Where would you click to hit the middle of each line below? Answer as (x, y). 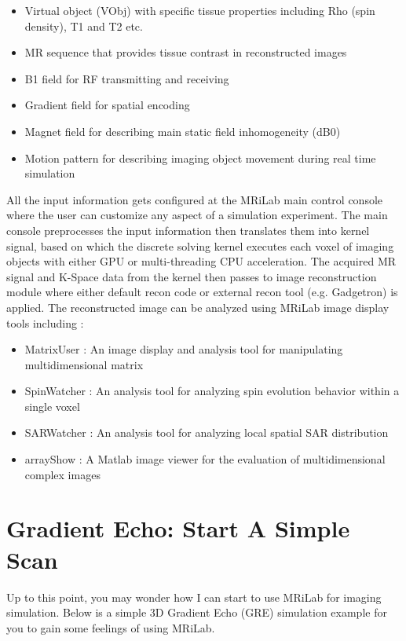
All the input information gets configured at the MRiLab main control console (195, 199)
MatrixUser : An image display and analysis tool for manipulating (184, 349)
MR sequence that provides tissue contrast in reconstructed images (186, 52)
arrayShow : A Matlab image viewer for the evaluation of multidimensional (205, 459)
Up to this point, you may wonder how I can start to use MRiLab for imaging (194, 597)
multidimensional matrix (84, 364)
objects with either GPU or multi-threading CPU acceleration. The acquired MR (201, 261)
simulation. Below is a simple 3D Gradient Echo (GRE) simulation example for (197, 612)
